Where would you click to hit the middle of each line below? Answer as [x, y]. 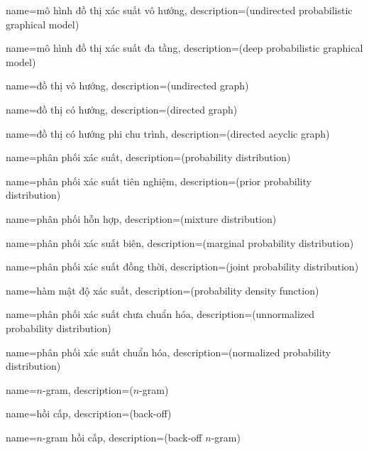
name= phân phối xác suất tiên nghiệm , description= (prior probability [159, 181]
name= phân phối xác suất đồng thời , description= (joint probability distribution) [182, 267]
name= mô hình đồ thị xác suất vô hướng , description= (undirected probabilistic [179, 10]
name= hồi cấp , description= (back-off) [89, 413]
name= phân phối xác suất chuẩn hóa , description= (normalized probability [169, 352]
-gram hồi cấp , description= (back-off [122, 437]
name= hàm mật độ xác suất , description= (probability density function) [163, 290]
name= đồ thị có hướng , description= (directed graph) [122, 109]
